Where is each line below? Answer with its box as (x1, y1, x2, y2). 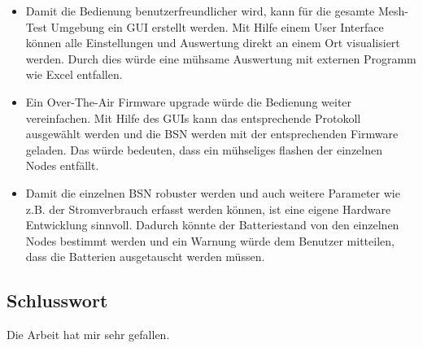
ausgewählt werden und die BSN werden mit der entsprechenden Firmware (25, 125, 399, 142)
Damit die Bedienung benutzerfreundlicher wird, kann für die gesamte (25, 2, 375, 19)
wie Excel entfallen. (25, 66, 123, 83)
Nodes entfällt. (25, 157, 99, 174)
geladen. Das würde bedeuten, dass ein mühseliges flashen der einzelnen (25, 141, 383, 158)
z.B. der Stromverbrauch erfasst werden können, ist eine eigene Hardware (25, 200, 391, 217)
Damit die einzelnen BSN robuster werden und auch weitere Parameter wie (25, 184, 400, 201)
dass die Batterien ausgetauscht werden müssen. (25, 248, 265, 265)
